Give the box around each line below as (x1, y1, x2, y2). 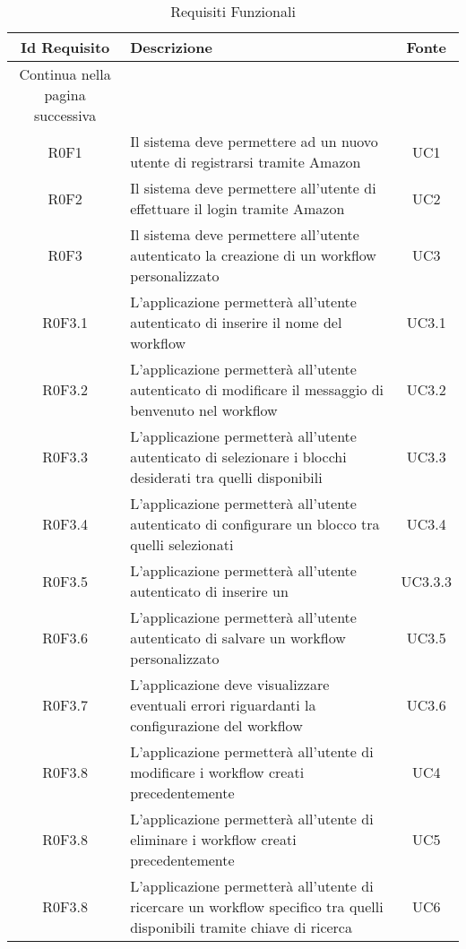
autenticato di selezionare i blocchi (130, 446, 347, 467)
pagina (44, 84, 86, 105)
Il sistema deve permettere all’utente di (130, 177, 376, 198)
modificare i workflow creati (130, 762, 305, 782)
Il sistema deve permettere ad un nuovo (130, 131, 378, 151)
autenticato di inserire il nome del (130, 312, 342, 332)
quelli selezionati (130, 534, 234, 555)
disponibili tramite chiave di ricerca (130, 917, 352, 937)
